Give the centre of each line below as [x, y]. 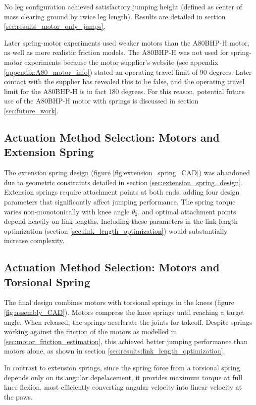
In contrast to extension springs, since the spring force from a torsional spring [122, 368]
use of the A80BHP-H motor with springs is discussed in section [101, 101]
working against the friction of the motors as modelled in [91, 331]
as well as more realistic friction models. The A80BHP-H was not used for [116, 52]
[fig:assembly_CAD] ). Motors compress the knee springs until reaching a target [124, 312]
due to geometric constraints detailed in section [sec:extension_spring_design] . [124, 182]
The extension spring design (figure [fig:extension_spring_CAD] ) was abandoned [127, 173]
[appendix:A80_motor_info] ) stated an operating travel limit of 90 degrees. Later [128, 72]
